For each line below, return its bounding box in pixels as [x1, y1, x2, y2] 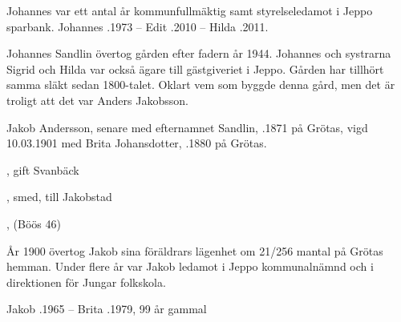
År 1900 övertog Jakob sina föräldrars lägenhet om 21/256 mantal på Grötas [6, 242, 383, 259]
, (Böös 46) [6, 215, 61, 231]
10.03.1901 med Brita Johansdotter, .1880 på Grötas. [6, 135, 267, 151]
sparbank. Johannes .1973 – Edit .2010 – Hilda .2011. [6, 18, 269, 34]
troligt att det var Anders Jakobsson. [6, 91, 188, 108]
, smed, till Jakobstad [6, 188, 112, 205]
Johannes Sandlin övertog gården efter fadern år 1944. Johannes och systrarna [6, 45, 391, 62]
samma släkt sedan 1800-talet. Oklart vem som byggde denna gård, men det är [6, 76, 395, 93]
